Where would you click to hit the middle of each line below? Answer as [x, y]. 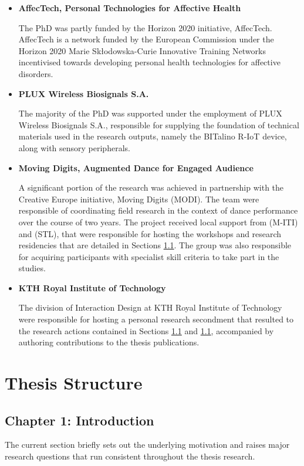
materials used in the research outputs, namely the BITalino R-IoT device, [153, 136]
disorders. [36, 73]
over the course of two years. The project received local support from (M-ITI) [158, 222]
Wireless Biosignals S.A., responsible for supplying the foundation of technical [159, 124]
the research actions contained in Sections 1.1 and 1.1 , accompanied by [146, 330]
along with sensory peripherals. [74, 147]
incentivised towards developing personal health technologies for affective [149, 62]
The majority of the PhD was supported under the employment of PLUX [150, 113]
